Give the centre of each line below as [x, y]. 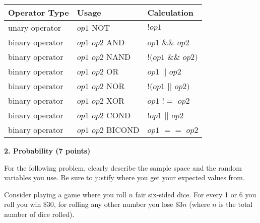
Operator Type [39, 12]
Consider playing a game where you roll [65, 194]
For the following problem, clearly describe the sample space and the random [123, 167]
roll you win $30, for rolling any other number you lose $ [92, 204]
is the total [236, 204]
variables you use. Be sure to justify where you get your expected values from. [124, 177]
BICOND [123, 130]
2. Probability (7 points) [47, 151]
